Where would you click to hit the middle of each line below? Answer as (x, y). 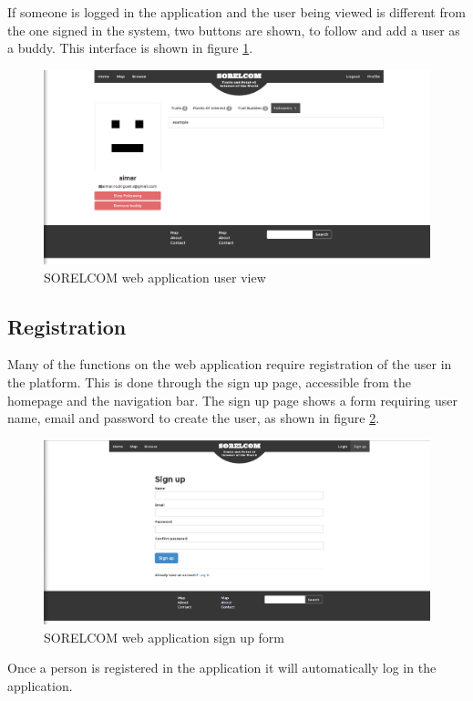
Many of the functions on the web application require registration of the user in (230, 364)
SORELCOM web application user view (155, 277)
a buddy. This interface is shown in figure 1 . (130, 48)
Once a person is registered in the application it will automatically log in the (222, 668)
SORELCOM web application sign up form (165, 637)
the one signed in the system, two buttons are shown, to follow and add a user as (234, 30)
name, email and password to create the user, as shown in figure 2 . (194, 418)
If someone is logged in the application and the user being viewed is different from (236, 12)
